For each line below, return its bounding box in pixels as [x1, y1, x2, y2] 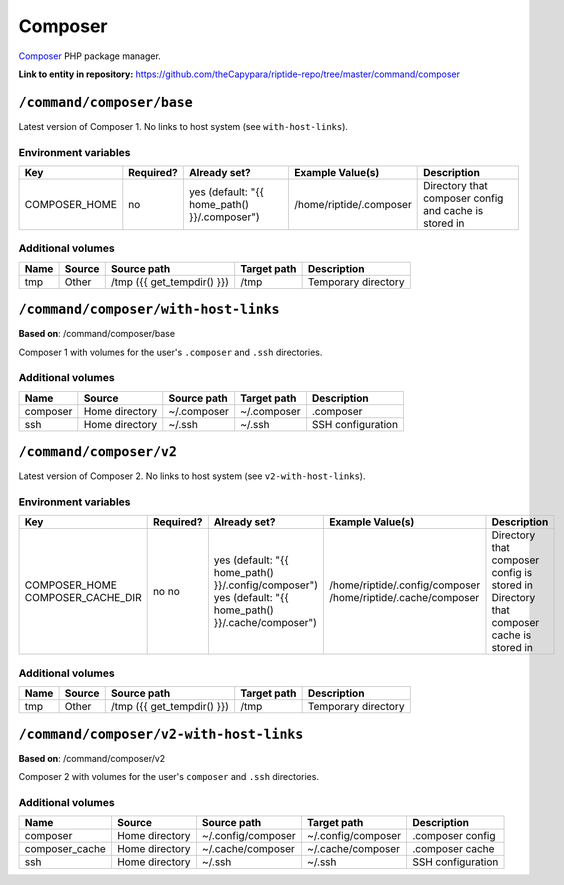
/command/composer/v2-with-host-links [18, 726, 304, 742]
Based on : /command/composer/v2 [18, 752, 166, 764]
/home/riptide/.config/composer [328, 578, 481, 592]
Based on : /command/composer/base [18, 328, 175, 340]
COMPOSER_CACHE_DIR [24, 591, 142, 605]
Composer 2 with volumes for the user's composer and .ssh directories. [18, 771, 320, 783]
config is [491, 566, 533, 580]
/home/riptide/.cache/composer [328, 591, 480, 605]
